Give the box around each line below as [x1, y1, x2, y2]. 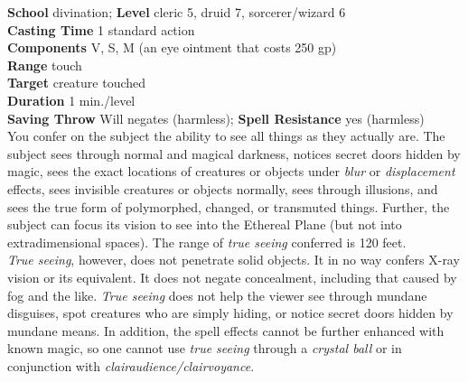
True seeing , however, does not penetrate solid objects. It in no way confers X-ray [7, 250, 460, 269]
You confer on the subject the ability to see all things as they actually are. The [7, 126, 445, 145]
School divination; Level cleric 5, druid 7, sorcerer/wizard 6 [7, 3, 346, 21]
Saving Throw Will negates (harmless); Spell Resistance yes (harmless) [7, 108, 425, 127]
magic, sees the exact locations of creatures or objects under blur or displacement [7, 162, 455, 181]
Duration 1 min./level [7, 90, 136, 109]
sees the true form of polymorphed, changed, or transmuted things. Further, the [7, 197, 450, 216]
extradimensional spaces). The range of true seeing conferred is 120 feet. [7, 232, 407, 251]
